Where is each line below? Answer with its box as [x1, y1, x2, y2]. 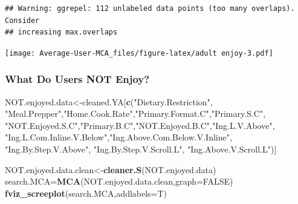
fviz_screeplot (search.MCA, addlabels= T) [5, 186, 167, 199]
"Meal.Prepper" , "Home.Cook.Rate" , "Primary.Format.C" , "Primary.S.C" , [5, 107, 266, 120]
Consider [5, 16, 40, 25]
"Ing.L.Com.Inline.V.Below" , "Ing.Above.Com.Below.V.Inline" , [5, 131, 232, 143]
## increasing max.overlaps [5, 28, 118, 37]
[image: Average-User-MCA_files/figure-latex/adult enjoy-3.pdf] [5, 48, 273, 58]
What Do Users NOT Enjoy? [5, 71, 150, 87]
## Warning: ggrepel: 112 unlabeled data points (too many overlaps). [5, 4, 295, 13]
